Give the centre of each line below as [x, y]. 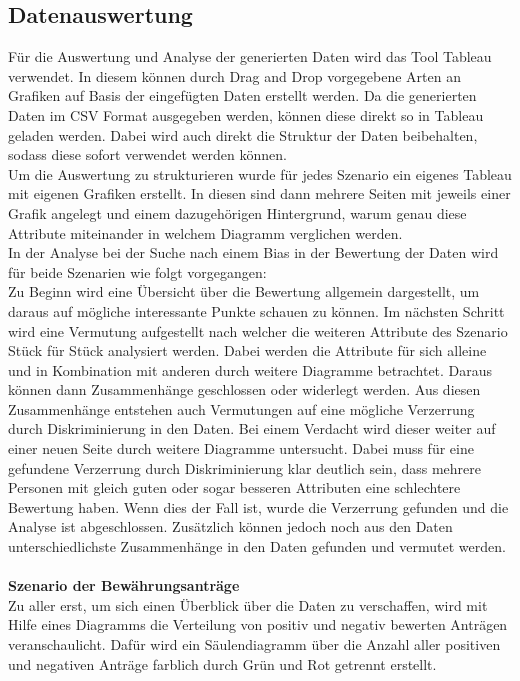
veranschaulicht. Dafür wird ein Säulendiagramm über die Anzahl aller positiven [254, 644]
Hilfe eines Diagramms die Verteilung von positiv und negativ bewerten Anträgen [258, 624]
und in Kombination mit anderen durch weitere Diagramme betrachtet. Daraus [250, 369]
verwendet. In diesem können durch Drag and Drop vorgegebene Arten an [234, 75]
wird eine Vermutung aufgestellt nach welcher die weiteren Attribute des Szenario [258, 330]
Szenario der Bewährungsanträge [124, 585]
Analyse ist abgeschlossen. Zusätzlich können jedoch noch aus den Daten [230, 526]
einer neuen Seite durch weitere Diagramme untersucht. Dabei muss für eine [241, 448]
